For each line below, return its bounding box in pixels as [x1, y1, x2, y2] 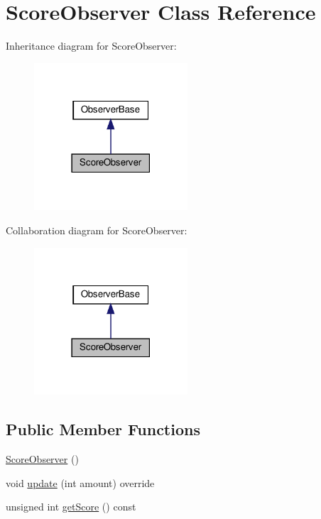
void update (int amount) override [6, 475, 155, 490]
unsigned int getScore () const [6, 499, 136, 514]
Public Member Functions [6, 418, 200, 440]
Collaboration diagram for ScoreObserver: [6, 223, 187, 237]
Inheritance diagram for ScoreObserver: [6, 38, 177, 53]
